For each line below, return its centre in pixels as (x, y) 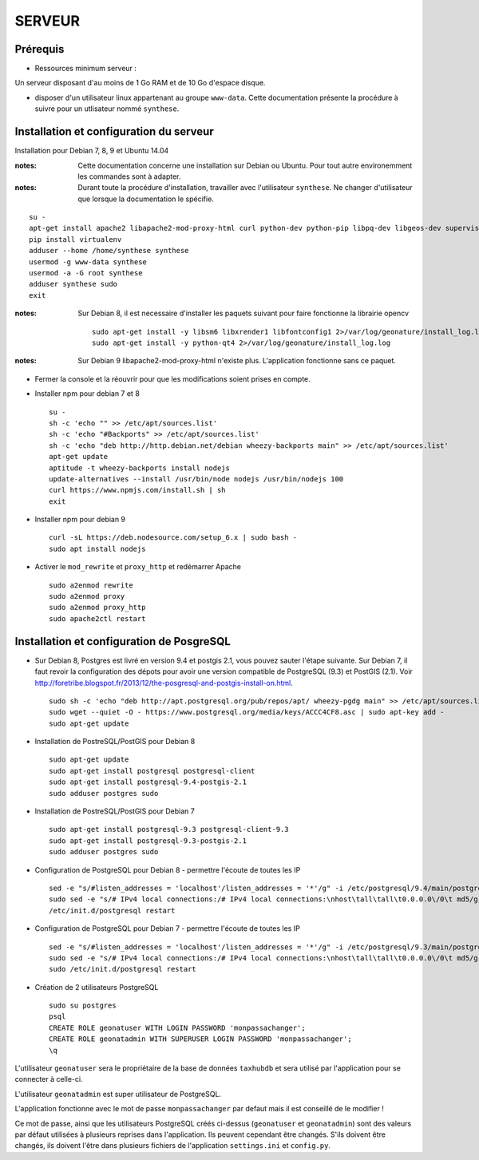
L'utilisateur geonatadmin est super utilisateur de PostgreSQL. (118, 1094)
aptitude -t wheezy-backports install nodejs (140, 468)
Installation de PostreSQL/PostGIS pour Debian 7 (115, 811)
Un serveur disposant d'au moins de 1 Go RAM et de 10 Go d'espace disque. (140, 83)
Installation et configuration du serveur (115, 132)
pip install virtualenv (75, 239)
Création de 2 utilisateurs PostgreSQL (97, 987)
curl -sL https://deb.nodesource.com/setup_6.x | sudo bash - (173, 538)
